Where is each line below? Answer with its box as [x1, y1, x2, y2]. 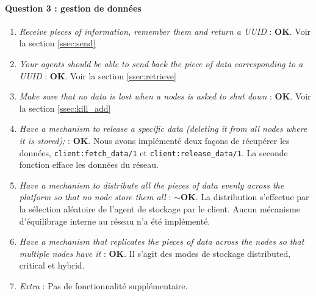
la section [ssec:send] [19, 37, 96, 49]
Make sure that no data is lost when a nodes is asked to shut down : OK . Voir [19, 90, 311, 103]
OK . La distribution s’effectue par [180, 190, 309, 203]
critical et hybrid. [19, 259, 85, 272]
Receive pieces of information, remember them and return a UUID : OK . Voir [19, 24, 311, 37]
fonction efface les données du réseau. [19, 158, 159, 171]
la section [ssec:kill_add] [19, 101, 111, 114]
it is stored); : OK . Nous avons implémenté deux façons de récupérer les [19, 134, 290, 146]
